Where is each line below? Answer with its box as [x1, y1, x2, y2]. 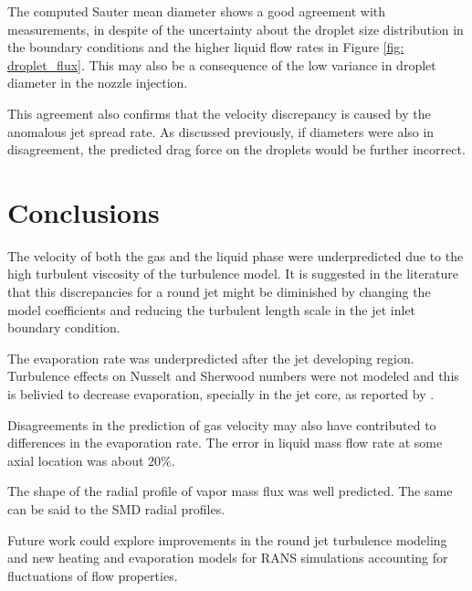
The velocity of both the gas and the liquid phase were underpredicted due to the [7, 246, 464, 265]
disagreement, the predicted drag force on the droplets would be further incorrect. [7, 140, 466, 159]
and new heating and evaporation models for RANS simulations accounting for [7, 548, 448, 567]
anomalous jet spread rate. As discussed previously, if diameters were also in [7, 121, 435, 141]
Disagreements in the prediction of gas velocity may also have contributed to [7, 415, 436, 434]
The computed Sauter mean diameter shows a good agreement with [7, 2, 386, 20]
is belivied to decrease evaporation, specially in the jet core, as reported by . [7, 385, 435, 404]
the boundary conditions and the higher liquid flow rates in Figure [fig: [7, 37, 404, 57]
